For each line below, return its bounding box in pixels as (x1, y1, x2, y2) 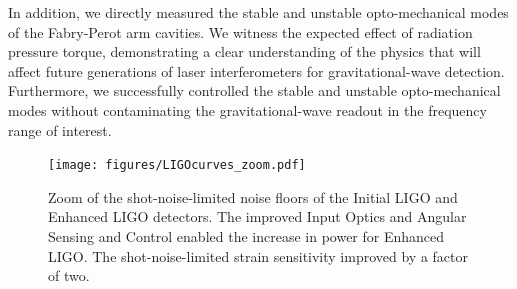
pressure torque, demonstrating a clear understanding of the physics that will (8, 41, 481, 62)
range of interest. (8, 119, 112, 140)
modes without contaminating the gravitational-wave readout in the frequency (8, 99, 487, 120)
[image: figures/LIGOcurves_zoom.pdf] (48, 158, 306, 173)
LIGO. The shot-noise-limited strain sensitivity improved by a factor (48, 245, 469, 266)
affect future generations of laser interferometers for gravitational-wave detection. (8, 60, 505, 81)
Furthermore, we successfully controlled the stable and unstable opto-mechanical (8, 80, 501, 101)
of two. (48, 265, 90, 286)
